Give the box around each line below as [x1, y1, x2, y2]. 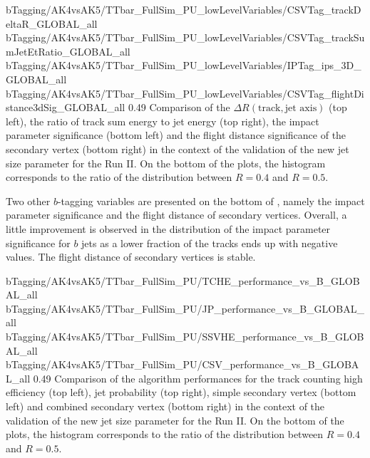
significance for [6, 235, 71, 250]
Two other [6, 193, 51, 208]
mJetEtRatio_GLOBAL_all [6, 43, 130, 58]
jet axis [284, 103, 317, 114]
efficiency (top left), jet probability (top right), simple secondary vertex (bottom [6, 385, 356, 400]
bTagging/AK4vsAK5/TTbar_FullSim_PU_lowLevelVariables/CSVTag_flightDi [6, 85, 364, 100]
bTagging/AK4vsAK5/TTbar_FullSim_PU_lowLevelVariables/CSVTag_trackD [6, 2, 361, 16]
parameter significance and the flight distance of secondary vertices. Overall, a [6, 207, 347, 222]
